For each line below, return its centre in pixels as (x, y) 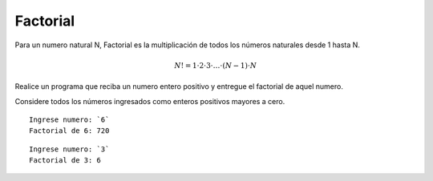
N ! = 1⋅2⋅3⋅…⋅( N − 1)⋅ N (215, 65)
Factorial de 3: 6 (65, 161)
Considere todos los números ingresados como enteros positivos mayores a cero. (150, 101)
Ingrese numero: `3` (69, 149)
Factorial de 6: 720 (69, 131)
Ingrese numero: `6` (69, 119)
